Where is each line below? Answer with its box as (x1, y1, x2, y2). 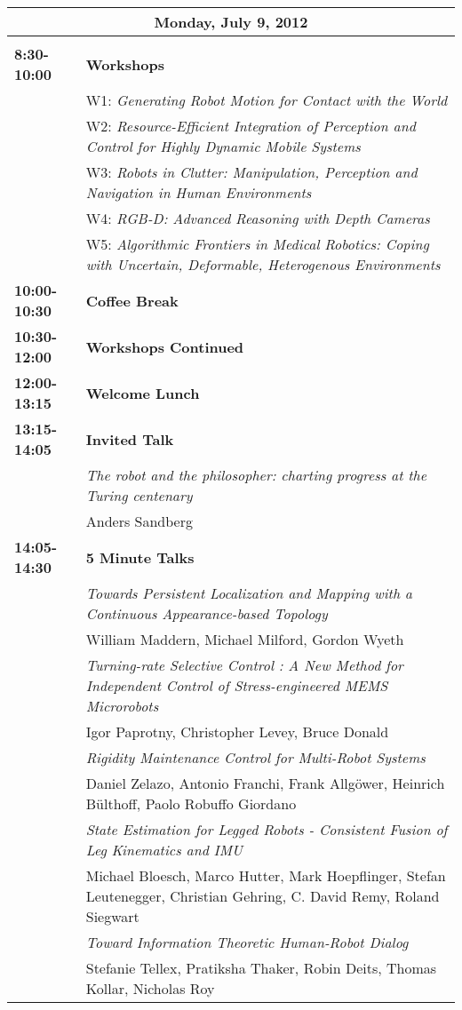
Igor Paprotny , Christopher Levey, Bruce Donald (85, 721, 389, 742)
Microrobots (85, 696, 159, 716)
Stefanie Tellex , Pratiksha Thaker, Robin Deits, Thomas (85, 958, 437, 978)
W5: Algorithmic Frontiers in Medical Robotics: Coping (85, 234, 429, 254)
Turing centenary (85, 485, 193, 505)
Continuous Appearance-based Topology (85, 603, 328, 624)
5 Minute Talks (85, 546, 195, 568)
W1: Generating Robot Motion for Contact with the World (85, 90, 448, 110)
